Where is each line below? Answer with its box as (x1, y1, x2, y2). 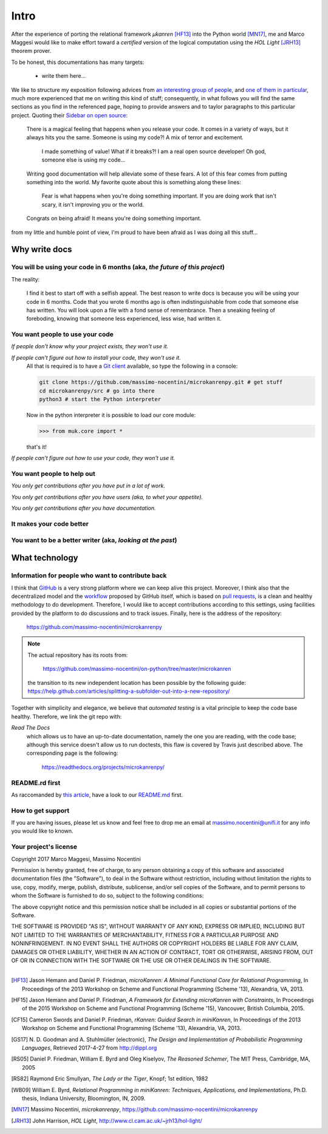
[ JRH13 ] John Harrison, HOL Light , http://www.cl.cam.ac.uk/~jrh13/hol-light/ (11, 1117, 203, 1124)
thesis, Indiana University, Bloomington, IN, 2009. (22, 1094, 146, 1102)
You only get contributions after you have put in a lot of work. (11, 482, 165, 489)
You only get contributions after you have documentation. (11, 504, 156, 512)
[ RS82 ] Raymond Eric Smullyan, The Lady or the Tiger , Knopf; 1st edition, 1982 (11, 1075, 208, 1082)
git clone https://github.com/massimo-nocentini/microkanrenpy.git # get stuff (39, 379, 283, 386)
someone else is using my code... (41, 156, 126, 163)
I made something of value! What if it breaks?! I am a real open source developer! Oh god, (41, 148, 267, 155)
